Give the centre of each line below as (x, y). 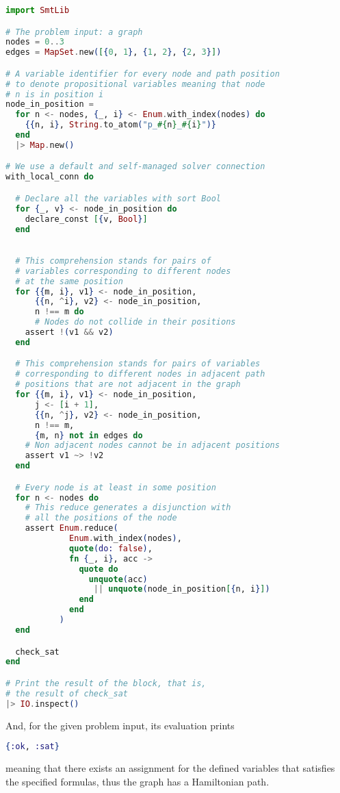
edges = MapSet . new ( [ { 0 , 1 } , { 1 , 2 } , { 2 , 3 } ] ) (114, 52)
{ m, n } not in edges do (89, 435)
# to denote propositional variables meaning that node (135, 84)
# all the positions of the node (101, 518)
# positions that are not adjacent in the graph (128, 385)
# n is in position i (55, 94)
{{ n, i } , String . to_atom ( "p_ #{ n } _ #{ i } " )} (121, 125)
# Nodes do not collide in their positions (135, 322)
